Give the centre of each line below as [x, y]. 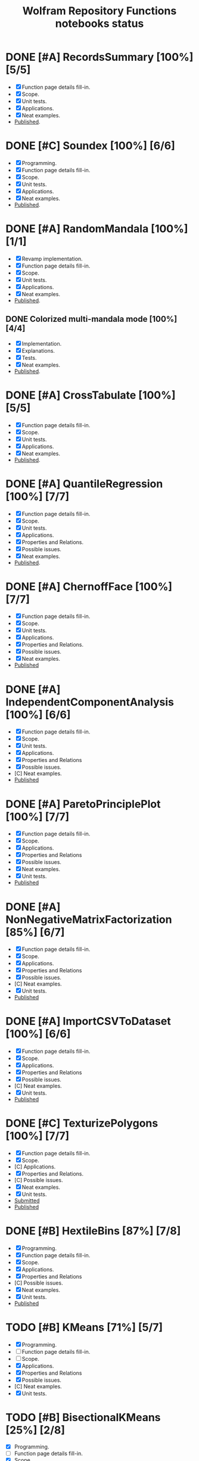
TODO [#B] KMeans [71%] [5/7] [84, 1328]
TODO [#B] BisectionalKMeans [83, 1418]
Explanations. [38, 350]
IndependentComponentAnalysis [90, 702]
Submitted [27, 1201]
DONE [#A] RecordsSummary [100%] [99, 57]
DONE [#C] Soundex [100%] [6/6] [90, 146]
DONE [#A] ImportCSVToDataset [88, 1022]
